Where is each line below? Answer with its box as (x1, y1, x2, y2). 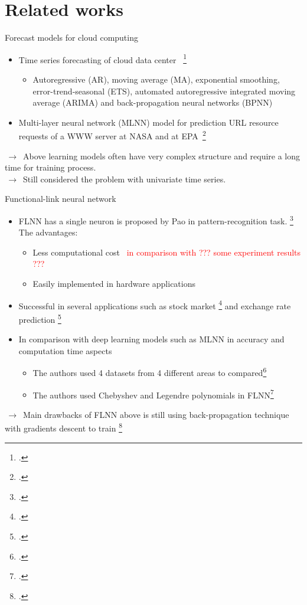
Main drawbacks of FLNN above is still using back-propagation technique (23, 408, 289, 420)
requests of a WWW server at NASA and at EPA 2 (18, 128, 206, 142)
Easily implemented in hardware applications (32, 277, 195, 289)
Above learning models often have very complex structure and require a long (23, 149, 301, 162)
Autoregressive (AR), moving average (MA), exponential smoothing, (32, 73, 280, 85)
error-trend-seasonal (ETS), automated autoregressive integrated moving (32, 84, 296, 97)
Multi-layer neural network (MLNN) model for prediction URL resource (18, 116, 279, 128)
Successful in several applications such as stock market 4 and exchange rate (18, 297, 291, 312)
